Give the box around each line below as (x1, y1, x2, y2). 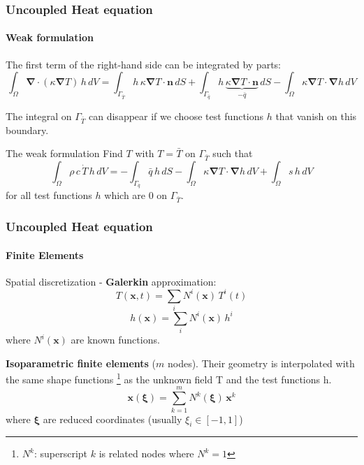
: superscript (34, 446, 88, 461)
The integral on (6, 108, 72, 123)
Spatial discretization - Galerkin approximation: (6, 274, 217, 288)
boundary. (6, 122, 49, 137)
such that (212, 146, 253, 161)
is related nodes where (99, 446, 194, 461)
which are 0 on (104, 188, 168, 202)
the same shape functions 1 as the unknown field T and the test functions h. (6, 370, 332, 386)
